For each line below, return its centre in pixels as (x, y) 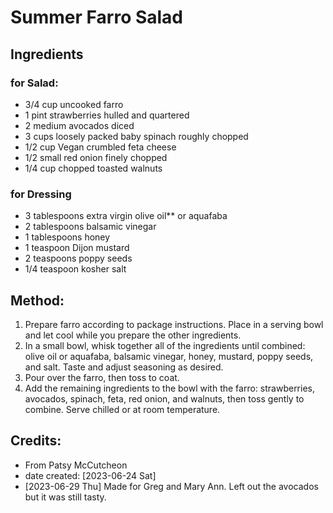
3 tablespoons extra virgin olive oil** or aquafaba (126, 216)
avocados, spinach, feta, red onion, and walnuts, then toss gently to (164, 398)
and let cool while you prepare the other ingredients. (133, 335)
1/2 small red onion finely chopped (96, 157)
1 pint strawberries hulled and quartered (107, 115)
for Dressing (41, 194)
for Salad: (34, 83)
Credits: (36, 441)
